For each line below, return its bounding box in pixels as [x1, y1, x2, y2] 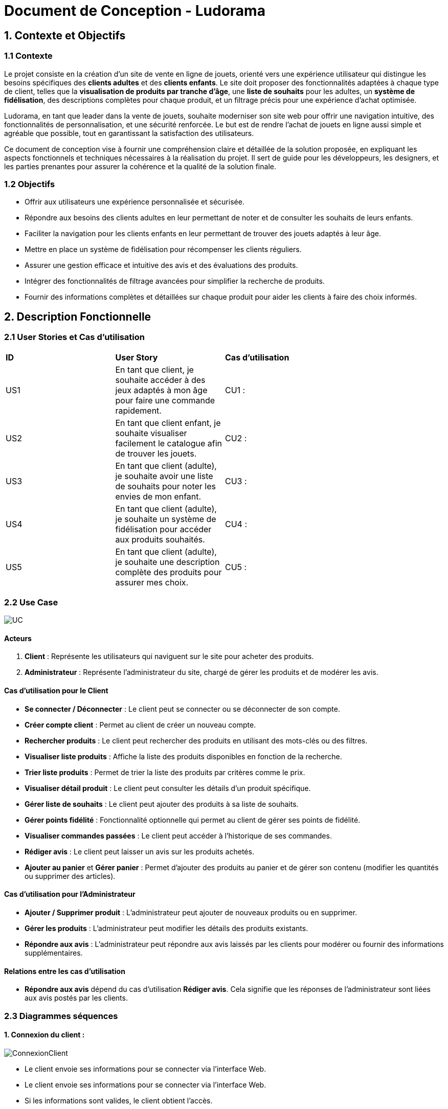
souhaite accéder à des [115, 374, 206, 385]
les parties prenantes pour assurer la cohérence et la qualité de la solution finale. [4, 162, 276, 171]
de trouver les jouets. [115, 448, 197, 459]
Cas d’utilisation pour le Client [4, 686, 108, 695]
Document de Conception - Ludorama [4, 2, 265, 19]
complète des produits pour [115, 567, 222, 577]
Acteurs [4, 633, 32, 643]
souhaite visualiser [115, 427, 187, 438]
